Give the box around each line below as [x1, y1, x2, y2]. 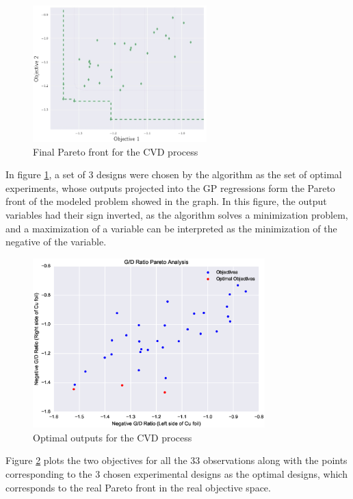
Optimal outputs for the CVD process [33, 430, 192, 444]
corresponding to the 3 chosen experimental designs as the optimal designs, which [5, 466, 348, 480]
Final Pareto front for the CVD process [33, 144, 198, 158]
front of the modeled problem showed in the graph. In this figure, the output [5, 194, 327, 208]
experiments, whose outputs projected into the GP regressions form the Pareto [5, 180, 335, 195]
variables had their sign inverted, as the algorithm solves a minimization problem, [5, 208, 348, 221]
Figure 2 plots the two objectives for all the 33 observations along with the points [5, 453, 348, 467]
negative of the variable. [5, 234, 107, 249]
